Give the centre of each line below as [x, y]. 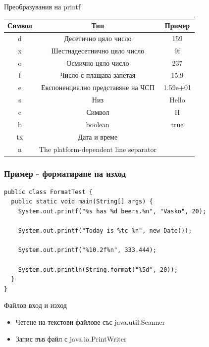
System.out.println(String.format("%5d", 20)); [98, 270]
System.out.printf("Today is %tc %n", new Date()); [105, 231]
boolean [98, 124]
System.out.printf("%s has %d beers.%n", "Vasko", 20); [112, 212]
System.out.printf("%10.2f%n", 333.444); [87, 250]
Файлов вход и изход [35, 305]
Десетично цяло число [98, 38]
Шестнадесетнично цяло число [98, 50]
